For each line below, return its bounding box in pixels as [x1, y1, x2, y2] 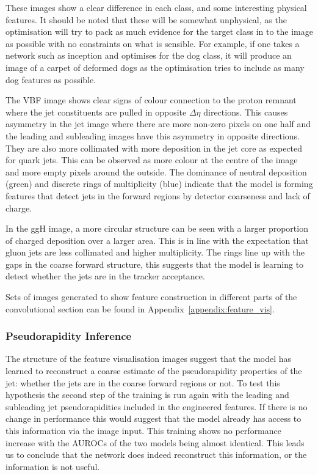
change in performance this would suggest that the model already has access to [5, 412, 302, 425]
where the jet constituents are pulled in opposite [5, 105, 187, 118]
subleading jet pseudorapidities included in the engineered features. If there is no [5, 400, 308, 413]
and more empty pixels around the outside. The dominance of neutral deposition [5, 165, 307, 178]
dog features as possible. [5, 73, 96, 86]
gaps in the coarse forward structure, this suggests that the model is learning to [5, 257, 304, 270]
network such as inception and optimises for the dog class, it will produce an [5, 49, 292, 62]
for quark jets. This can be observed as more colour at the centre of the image [5, 153, 298, 166]
